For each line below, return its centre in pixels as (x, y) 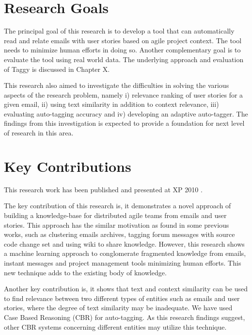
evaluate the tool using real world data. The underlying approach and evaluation (124, 59)
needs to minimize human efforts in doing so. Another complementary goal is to (122, 50)
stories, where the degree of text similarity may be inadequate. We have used (118, 308)
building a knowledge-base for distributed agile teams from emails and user (115, 215)
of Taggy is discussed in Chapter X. (57, 69)
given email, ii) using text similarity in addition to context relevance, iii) (111, 104)
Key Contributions (68, 166)
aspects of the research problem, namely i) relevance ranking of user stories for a (124, 94)
